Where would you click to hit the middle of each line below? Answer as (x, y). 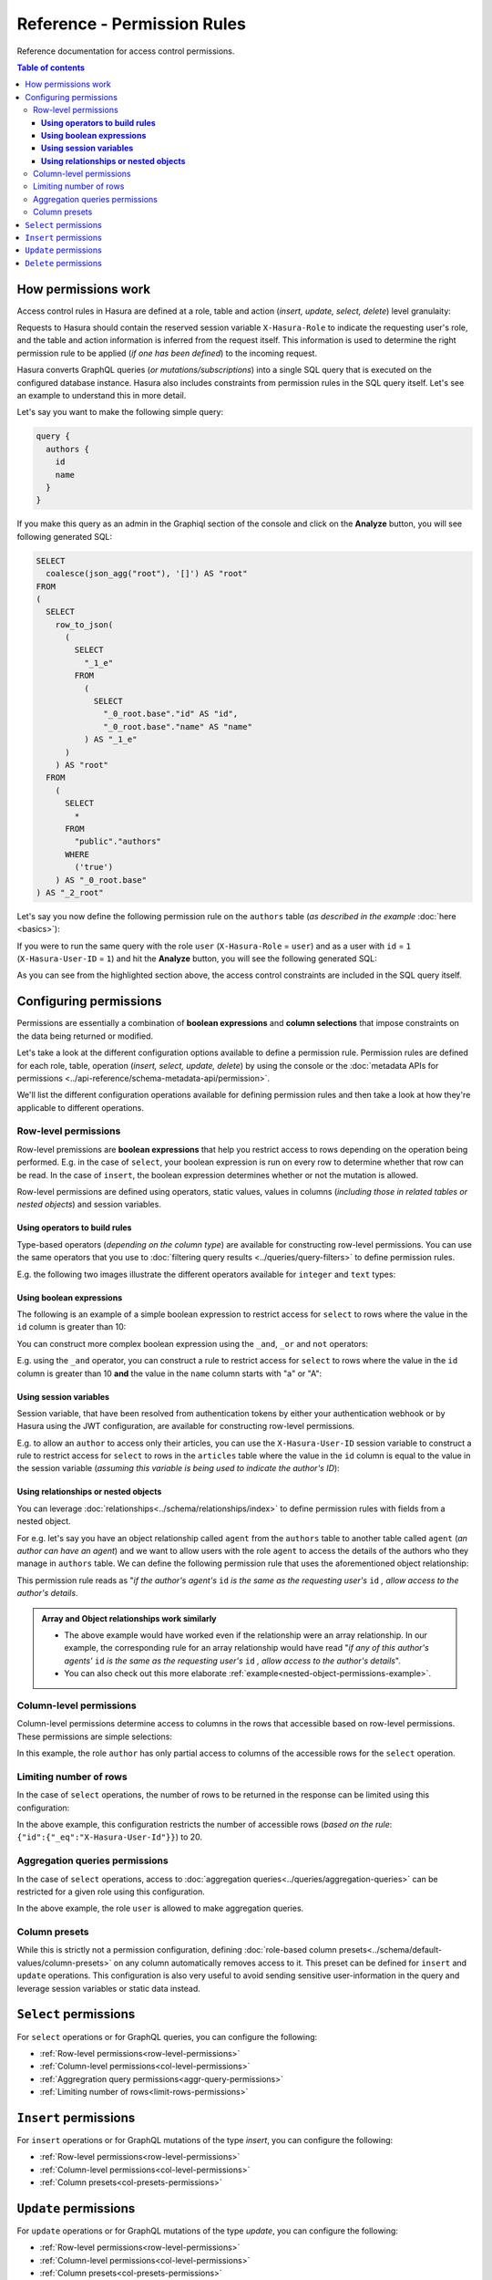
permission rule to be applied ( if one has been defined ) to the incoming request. (167, 353)
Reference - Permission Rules (131, 24)
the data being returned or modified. (85, 1036)
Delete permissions (63, 263)
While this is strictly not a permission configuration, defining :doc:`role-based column (177, 1950)
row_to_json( (84, 624)
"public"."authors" (118, 842)
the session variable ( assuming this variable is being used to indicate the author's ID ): (179, 1468)
